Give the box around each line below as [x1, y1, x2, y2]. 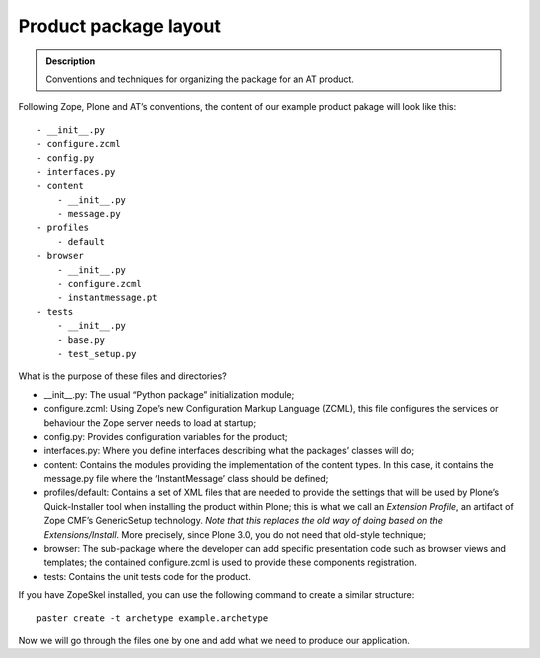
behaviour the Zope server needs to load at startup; [43, 416, 257, 429]
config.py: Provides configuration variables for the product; [43, 430, 288, 442]
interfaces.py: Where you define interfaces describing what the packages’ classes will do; [43, 445, 415, 457]
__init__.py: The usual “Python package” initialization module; [43, 388, 295, 400]
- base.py [56, 334, 105, 345]
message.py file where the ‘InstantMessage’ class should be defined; [43, 473, 329, 485]
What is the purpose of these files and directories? [18, 370, 227, 382]
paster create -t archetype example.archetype [36, 612, 269, 624]
